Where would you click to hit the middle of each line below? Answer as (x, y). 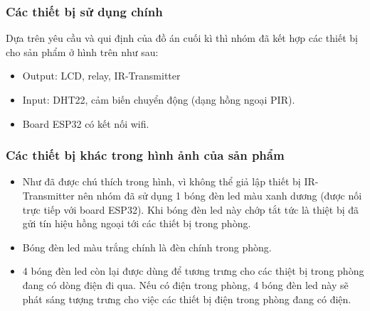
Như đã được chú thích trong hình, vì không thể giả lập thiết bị (162, 181)
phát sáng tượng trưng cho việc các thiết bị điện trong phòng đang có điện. (187, 299)
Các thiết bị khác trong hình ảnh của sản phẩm (145, 155)
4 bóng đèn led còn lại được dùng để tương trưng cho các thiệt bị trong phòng (193, 271)
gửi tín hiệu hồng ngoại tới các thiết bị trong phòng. (137, 223)
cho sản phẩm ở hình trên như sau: (82, 51)
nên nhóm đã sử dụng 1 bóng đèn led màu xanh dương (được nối (220, 195)
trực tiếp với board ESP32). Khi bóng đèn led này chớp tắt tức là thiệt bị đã (191, 209)
